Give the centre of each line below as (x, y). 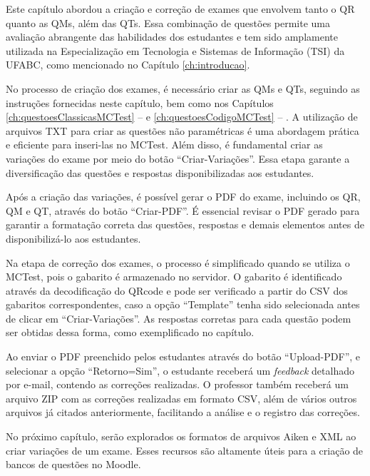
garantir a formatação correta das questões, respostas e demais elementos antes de (185, 224)
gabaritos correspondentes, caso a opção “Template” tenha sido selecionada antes (183, 304)
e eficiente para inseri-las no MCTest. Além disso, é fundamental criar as (164, 145)
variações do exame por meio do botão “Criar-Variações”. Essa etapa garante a (178, 158)
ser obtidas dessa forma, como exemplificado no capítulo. (130, 332)
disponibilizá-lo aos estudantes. (73, 238)
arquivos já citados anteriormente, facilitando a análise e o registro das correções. (183, 412)
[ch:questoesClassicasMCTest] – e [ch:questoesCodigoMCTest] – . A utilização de (182, 117)
